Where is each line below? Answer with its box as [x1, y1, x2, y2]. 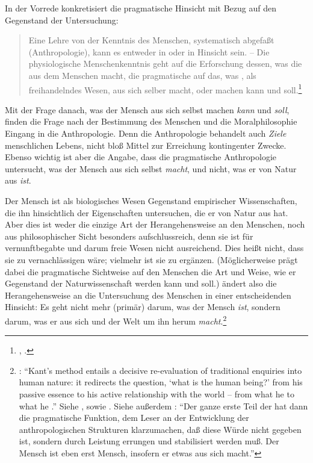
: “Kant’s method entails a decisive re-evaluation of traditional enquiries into [19, 364, 302, 376]
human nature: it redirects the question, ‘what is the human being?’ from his [19, 376, 303, 388]
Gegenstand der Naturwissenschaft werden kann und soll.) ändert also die [5, 277, 277, 290]
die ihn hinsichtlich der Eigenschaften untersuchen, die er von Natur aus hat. [5, 206, 288, 219]
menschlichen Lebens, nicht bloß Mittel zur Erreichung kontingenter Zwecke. [5, 138, 287, 151]
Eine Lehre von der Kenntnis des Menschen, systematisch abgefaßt [28, 34, 274, 46]
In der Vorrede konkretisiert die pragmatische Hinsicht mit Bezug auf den [5, 2, 276, 14]
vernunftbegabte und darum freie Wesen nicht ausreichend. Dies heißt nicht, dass [5, 241, 304, 254]
